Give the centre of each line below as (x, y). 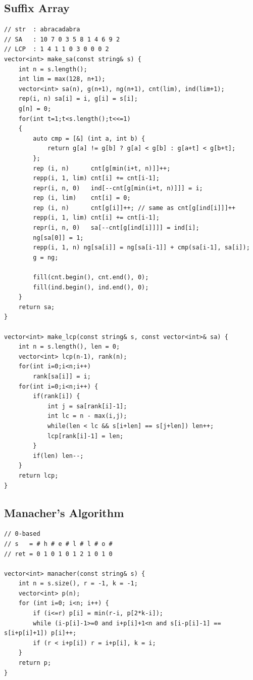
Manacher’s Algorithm (64, 512)
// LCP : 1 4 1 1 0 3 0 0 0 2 (57, 49)
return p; (35, 663)
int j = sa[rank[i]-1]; (87, 406)
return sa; (37, 307)
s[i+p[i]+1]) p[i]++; (40, 633)
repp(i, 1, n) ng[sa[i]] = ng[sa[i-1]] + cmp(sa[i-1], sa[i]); (141, 248)
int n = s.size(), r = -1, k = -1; (78, 584)
